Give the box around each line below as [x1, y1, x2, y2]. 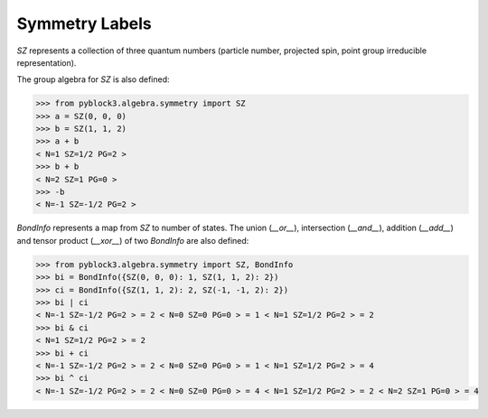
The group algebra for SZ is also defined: [16, 74, 171, 85]
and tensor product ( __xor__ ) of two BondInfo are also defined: [16, 235, 249, 246]
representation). [16, 57, 77, 68]
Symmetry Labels [16, 14, 153, 33]
